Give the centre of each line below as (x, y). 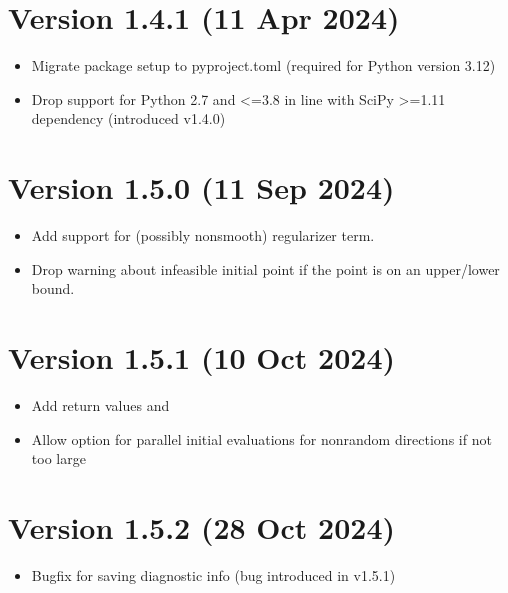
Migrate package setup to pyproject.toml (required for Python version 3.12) (263, 65)
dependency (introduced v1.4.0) (128, 118)
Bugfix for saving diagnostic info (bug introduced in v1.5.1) (213, 574)
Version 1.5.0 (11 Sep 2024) (201, 187)
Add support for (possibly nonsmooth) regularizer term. (203, 235)
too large (58, 458)
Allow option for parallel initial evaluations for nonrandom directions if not (261, 438)
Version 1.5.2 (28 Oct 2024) (202, 526)
